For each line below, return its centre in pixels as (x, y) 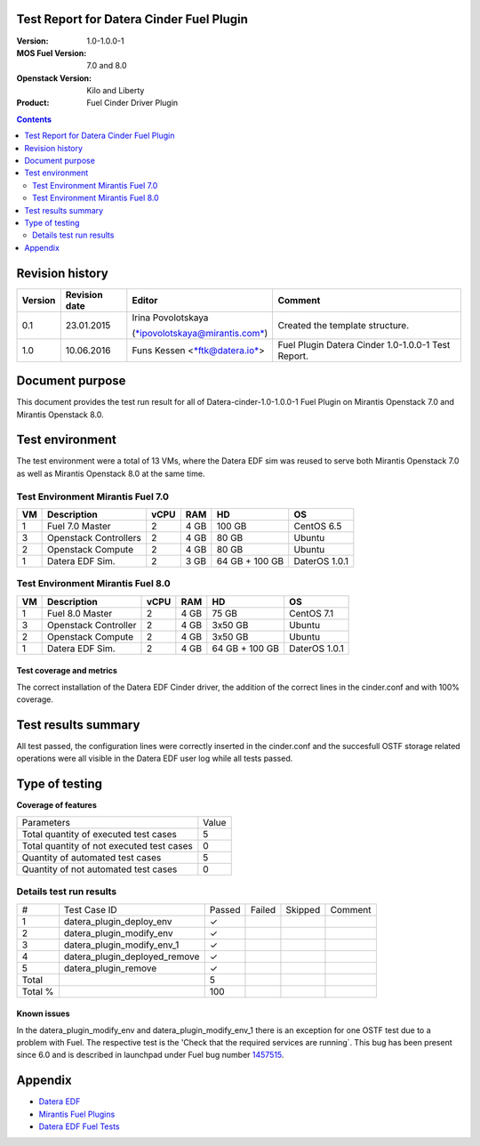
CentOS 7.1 (312, 613)
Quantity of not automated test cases (100, 869)
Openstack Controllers (94, 538)
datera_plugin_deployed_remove (132, 956)
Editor (145, 300)
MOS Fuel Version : (52, 52)
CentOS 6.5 (318, 527)
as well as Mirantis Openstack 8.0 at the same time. (111, 473)
